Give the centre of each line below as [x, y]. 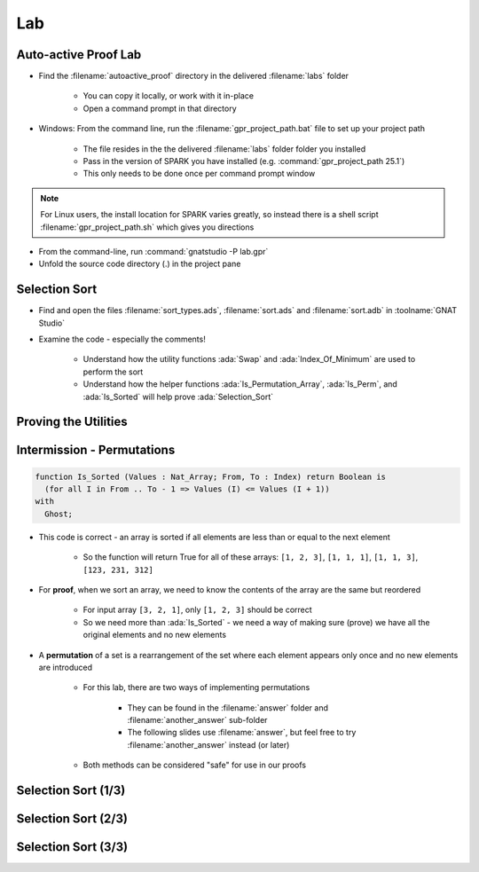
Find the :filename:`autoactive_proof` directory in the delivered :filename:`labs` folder [194, 76]
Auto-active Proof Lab [79, 55]
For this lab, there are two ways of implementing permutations [196, 687]
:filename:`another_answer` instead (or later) [208, 744]
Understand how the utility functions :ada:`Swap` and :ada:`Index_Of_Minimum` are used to [249, 359]
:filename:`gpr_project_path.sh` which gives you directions [147, 227]
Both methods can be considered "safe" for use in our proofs [194, 765]
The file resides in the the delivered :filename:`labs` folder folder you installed [224, 149]
